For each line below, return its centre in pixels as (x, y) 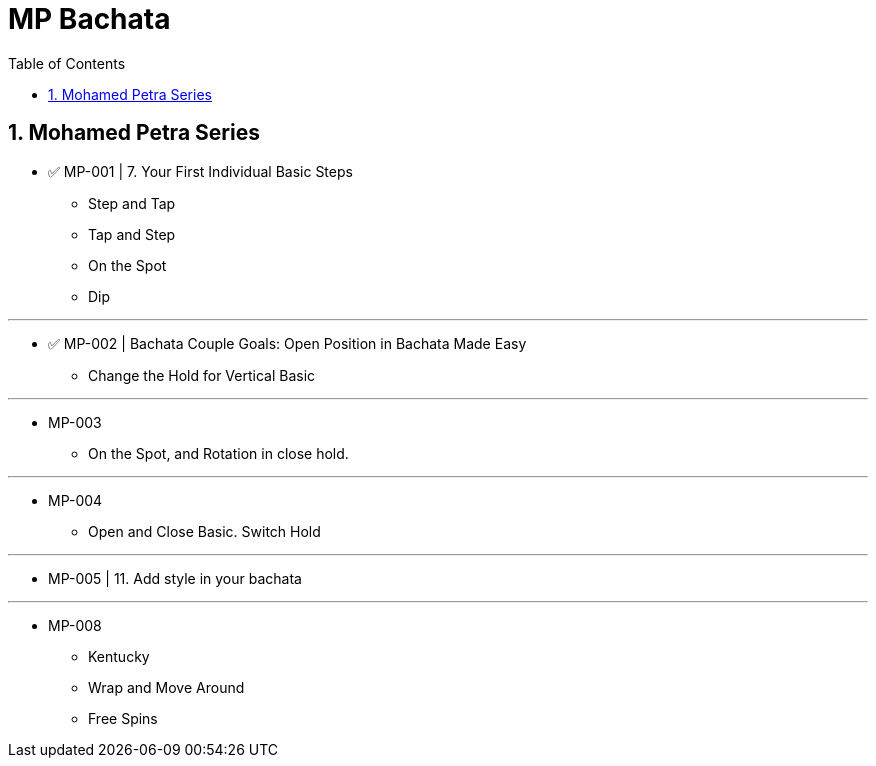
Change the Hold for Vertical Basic (202, 375)
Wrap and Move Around (166, 687)
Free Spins (123, 718)
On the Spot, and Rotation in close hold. (218, 453)
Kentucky (119, 656)
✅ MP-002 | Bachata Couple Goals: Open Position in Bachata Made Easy (287, 343)
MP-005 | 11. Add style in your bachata (175, 578)
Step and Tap (132, 203)
